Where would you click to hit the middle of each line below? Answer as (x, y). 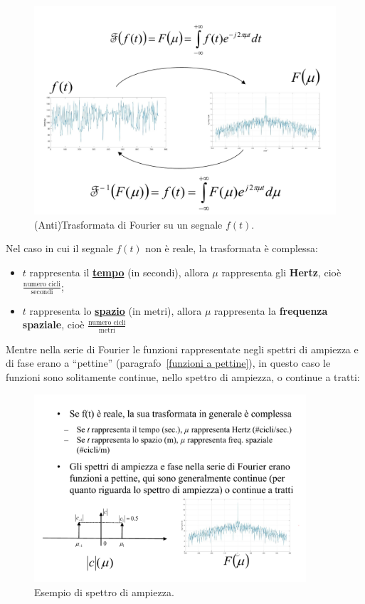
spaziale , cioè (53, 324)
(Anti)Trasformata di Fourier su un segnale (128, 224)
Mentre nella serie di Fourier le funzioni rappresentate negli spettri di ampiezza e (182, 349)
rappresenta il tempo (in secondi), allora (119, 272)
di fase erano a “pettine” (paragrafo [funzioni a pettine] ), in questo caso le (168, 363)
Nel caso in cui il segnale (59, 248)
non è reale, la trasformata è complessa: (232, 248)
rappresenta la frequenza (271, 310)
